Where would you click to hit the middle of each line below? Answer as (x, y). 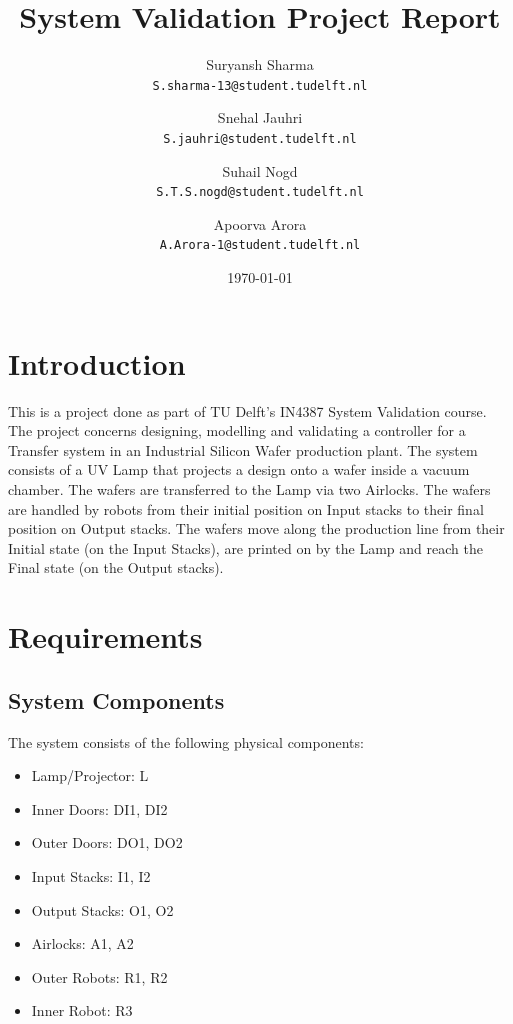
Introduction (97, 362)
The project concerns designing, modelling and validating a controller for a (237, 430)
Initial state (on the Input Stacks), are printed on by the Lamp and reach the (245, 547)
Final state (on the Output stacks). (116, 567)
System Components (116, 699)
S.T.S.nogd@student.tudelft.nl (260, 192)
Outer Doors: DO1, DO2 (107, 842)
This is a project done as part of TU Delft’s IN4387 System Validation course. (247, 410)
